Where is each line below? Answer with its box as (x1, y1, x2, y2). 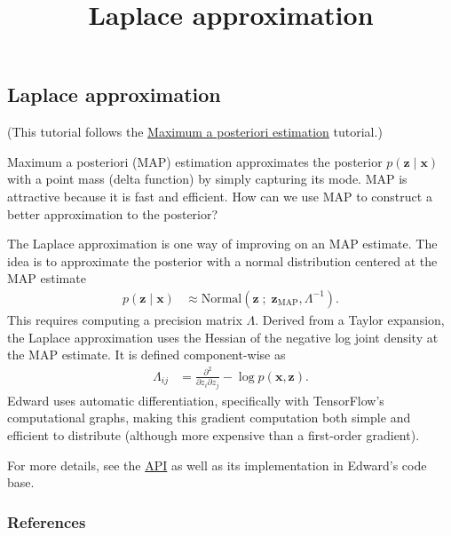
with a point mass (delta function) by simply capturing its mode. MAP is (7, 169, 407, 188)
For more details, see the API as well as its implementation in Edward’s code (7, 455, 427, 474)
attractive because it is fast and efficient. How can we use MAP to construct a (7, 186, 432, 205)
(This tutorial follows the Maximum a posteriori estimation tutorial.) (7, 122, 383, 141)
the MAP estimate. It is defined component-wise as (7, 345, 286, 364)
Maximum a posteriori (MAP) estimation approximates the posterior (7, 152, 383, 170)
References (7, 510, 86, 532)
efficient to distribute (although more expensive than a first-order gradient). (7, 426, 420, 444)
